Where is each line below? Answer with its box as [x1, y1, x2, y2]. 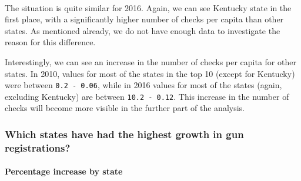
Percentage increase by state [5, 165, 123, 177]
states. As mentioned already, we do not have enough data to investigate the [5, 24, 280, 36]
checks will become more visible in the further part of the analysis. [5, 102, 245, 114]
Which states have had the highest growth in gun [5, 126, 244, 141]
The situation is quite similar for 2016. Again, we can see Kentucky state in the [5, 1, 292, 14]
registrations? [5, 140, 71, 155]
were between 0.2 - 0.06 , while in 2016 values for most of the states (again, [5, 79, 282, 91]
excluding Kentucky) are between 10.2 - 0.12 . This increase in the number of [5, 90, 289, 102]
